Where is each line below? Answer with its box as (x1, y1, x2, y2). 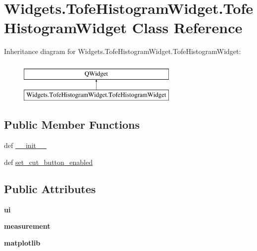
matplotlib (4, 237, 41, 248)
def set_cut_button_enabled (4, 156, 93, 167)
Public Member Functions (4, 117, 140, 132)
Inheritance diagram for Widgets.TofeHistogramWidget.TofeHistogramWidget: (4, 46, 241, 56)
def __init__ (4, 140, 47, 151)
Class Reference (132, 17, 243, 38)
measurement (4, 221, 51, 231)
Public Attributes (4, 181, 96, 196)
